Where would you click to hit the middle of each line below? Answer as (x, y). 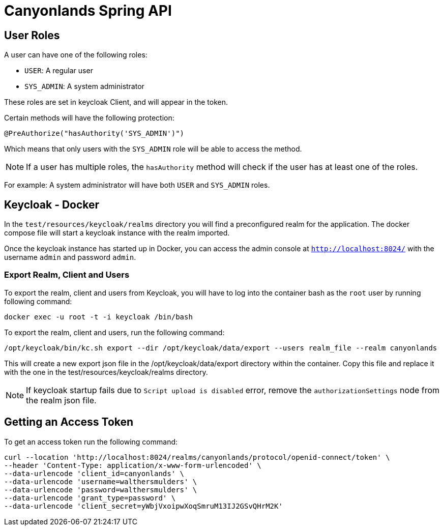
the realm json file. (61, 400)
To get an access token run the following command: (91, 441)
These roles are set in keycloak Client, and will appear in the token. (116, 102)
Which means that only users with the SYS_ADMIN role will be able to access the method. (153, 149)
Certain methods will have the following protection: (89, 118)
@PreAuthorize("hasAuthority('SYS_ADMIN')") (94, 134)
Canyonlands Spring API (88, 11)
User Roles (32, 35)
